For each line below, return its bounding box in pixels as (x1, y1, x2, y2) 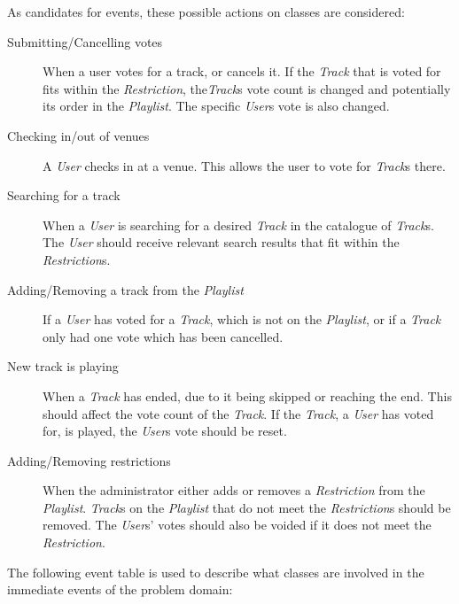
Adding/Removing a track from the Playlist (7, 280, 244, 298)
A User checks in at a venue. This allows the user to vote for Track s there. (43, 156, 446, 174)
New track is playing (7, 357, 119, 376)
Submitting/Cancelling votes (7, 32, 163, 50)
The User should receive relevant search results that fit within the (43, 233, 400, 252)
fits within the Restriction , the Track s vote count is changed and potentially (43, 79, 451, 97)
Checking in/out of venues (7, 126, 150, 144)
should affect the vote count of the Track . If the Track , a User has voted (43, 404, 434, 422)
